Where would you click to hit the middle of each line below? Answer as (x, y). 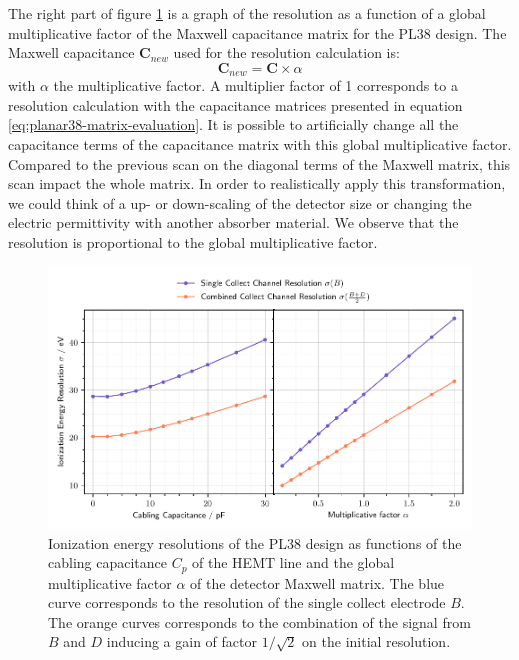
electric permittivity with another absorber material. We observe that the (233, 222)
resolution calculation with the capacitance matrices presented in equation (235, 104)
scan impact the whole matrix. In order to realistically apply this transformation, (257, 183)
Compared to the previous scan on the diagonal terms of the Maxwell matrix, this (259, 163)
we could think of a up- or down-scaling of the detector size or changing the (240, 202)
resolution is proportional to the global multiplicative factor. (193, 241)
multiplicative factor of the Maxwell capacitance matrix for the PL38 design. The (257, 32)
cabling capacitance (107, 562)
